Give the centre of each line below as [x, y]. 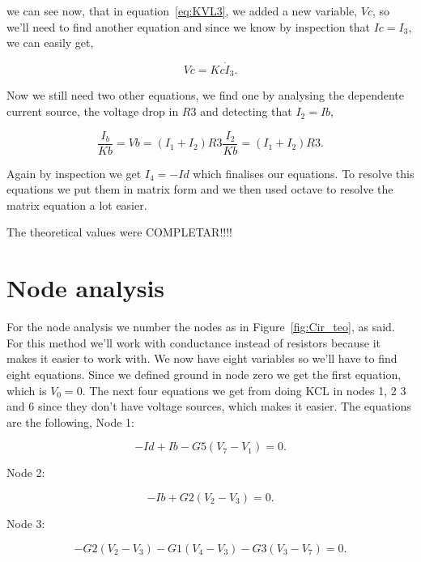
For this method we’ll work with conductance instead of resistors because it [194, 342]
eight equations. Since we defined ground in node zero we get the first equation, [204, 374]
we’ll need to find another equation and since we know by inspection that [188, 26]
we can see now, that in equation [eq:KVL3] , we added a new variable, [182, 11]
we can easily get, [50, 43]
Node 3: [26, 523]
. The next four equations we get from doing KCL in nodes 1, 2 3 [244, 390]
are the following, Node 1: [70, 421]
